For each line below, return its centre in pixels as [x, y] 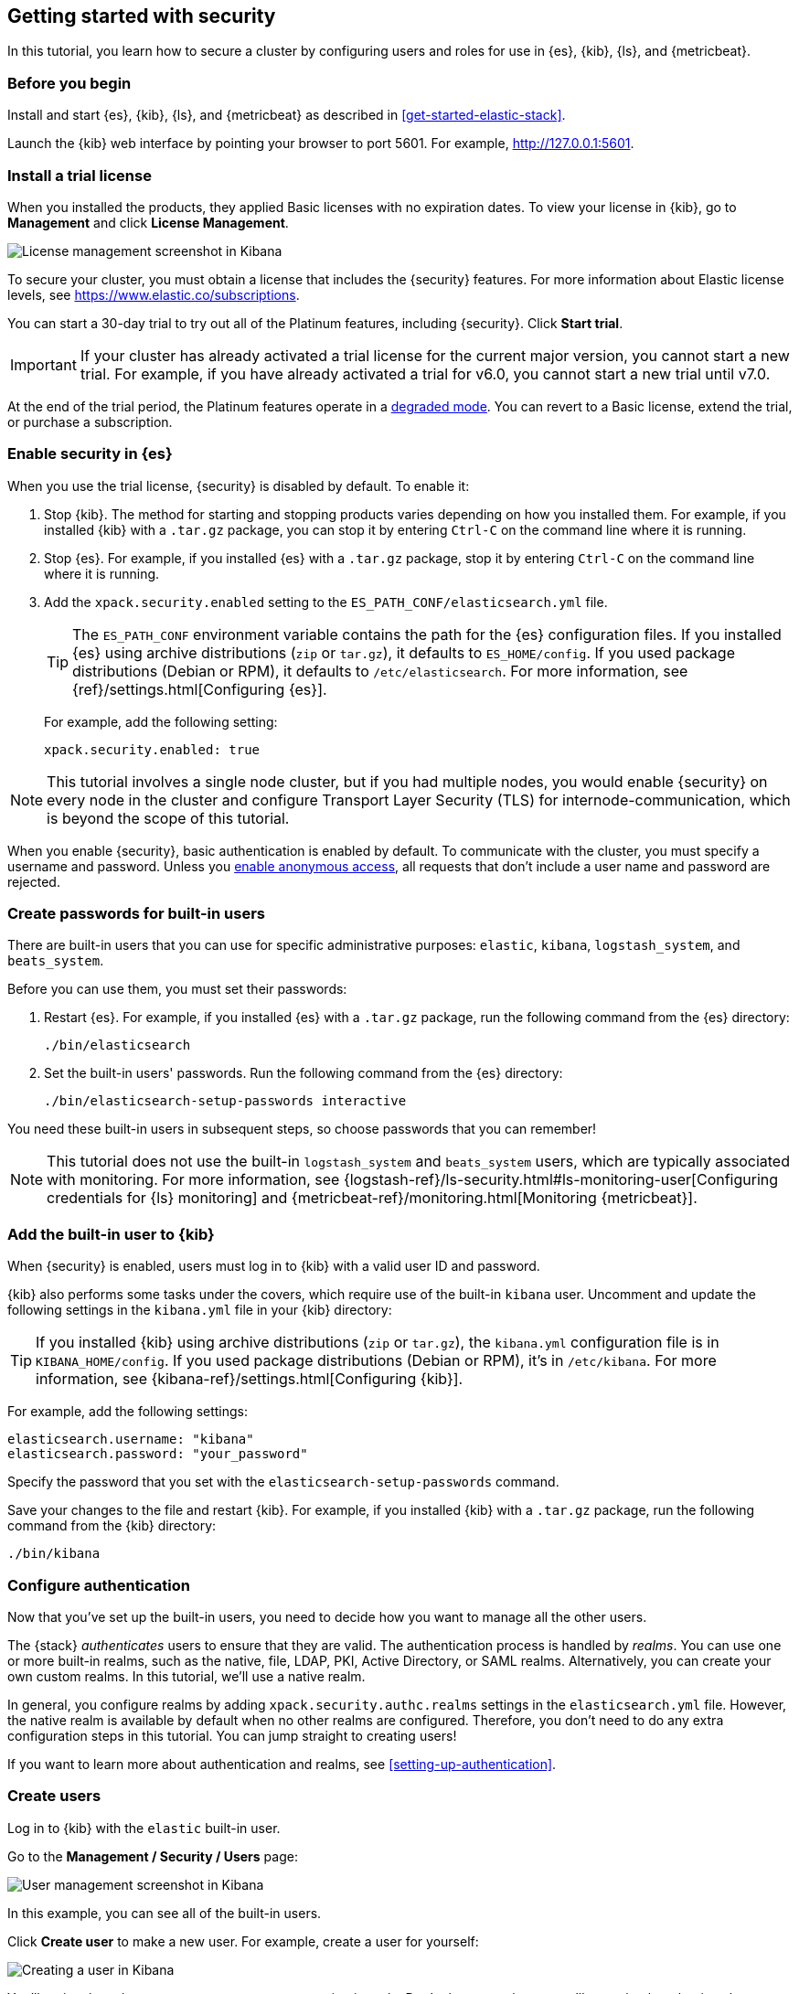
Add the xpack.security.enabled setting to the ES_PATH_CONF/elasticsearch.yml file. [326, 602]
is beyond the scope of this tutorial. [168, 818]
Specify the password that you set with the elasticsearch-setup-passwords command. [283, 1482]
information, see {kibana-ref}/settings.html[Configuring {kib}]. [250, 1379]
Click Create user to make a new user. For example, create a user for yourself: [243, 1941]
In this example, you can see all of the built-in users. [165, 1913]
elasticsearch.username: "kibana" [131, 1440]
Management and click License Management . [148, 222]
